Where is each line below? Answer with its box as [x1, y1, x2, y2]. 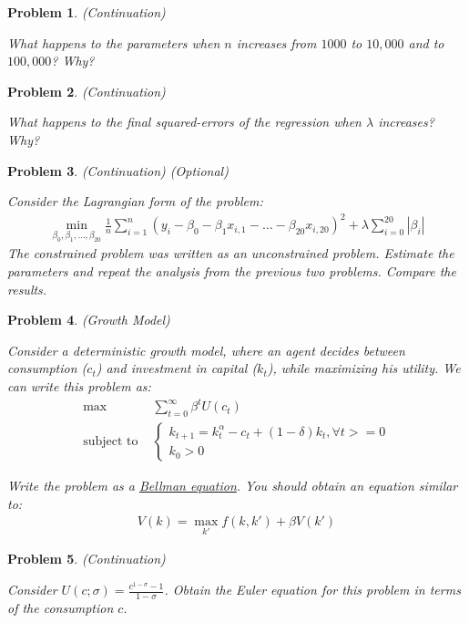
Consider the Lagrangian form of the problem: [7, 192, 263, 211]
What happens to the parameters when [7, 33, 220, 52]
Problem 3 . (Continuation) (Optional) [7, 161, 229, 180]
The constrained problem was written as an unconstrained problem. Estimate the [7, 244, 454, 263]
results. [7, 279, 47, 298]
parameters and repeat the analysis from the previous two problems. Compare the [7, 262, 456, 281]
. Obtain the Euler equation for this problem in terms [164, 580, 461, 598]
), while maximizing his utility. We [267, 358, 461, 378]
